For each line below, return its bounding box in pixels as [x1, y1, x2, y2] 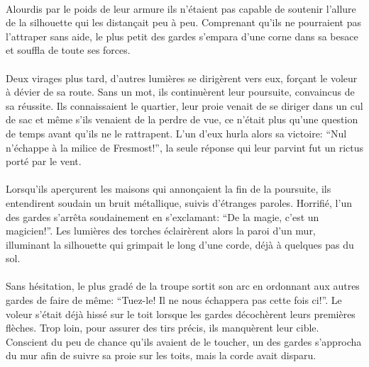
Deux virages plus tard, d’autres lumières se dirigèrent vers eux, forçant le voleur [6, 70, 358, 85]
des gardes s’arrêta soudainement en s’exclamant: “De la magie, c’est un [6, 209, 319, 224]
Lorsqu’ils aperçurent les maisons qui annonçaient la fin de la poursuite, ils [6, 181, 331, 196]
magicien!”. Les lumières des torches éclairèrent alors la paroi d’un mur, [6, 223, 316, 238]
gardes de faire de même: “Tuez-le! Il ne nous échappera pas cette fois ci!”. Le [6, 293, 342, 307]
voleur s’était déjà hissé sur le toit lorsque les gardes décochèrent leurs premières [6, 306, 356, 321]
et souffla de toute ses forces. [6, 43, 131, 57]
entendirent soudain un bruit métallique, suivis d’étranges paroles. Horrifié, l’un [6, 195, 352, 210]
